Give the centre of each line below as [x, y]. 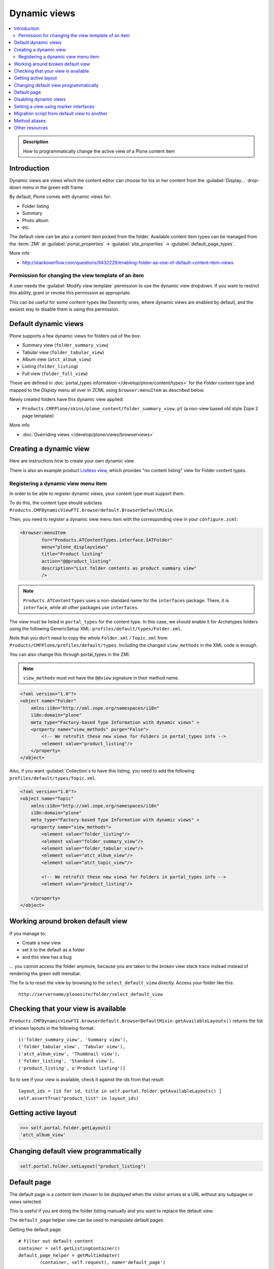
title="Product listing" [72, 554]
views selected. [26, 1201]
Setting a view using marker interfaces [54, 106]
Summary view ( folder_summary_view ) [65, 345]
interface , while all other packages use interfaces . [81, 608]
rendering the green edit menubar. [45, 973]
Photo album [35, 220]
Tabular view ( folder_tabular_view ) [63, 352]
